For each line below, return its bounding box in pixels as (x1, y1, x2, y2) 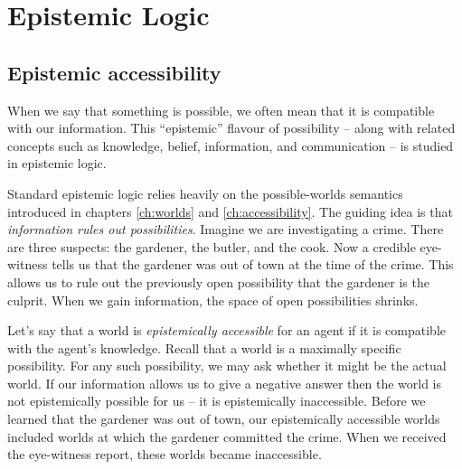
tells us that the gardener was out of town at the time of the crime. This (52, 255, 454, 274)
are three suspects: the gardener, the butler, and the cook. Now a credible (7, 237, 416, 256)
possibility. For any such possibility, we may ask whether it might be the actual (7, 356, 447, 375)
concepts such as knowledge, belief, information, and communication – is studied (7, 136, 454, 155)
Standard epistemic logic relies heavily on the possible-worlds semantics (7, 183, 403, 202)
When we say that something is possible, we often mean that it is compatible (7, 100, 435, 119)
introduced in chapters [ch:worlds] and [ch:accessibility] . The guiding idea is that (7, 202, 453, 220)
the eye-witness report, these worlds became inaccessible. (7, 445, 322, 464)
